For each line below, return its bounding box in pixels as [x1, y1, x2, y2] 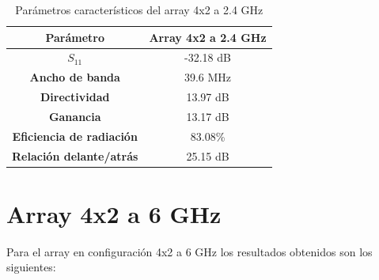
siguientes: [6, 259, 56, 275]
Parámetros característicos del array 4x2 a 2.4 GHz [15, 2, 263, 17]
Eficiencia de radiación [12, 127, 138, 144]
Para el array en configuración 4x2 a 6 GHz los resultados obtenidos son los [6, 243, 373, 259]
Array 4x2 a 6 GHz [6, 197, 222, 229]
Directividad [40, 89, 110, 105]
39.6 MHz [184, 69, 232, 85]
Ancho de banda [29, 69, 120, 85]
